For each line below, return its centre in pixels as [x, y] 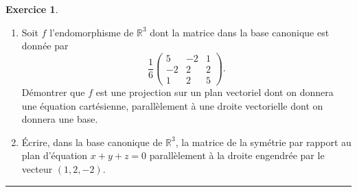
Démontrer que [53, 92]
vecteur [37, 168]
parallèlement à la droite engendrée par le [237, 155]
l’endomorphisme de [92, 32]
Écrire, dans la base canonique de [92, 142]
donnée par [45, 46]
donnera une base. [60, 119]
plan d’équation [55, 155]
